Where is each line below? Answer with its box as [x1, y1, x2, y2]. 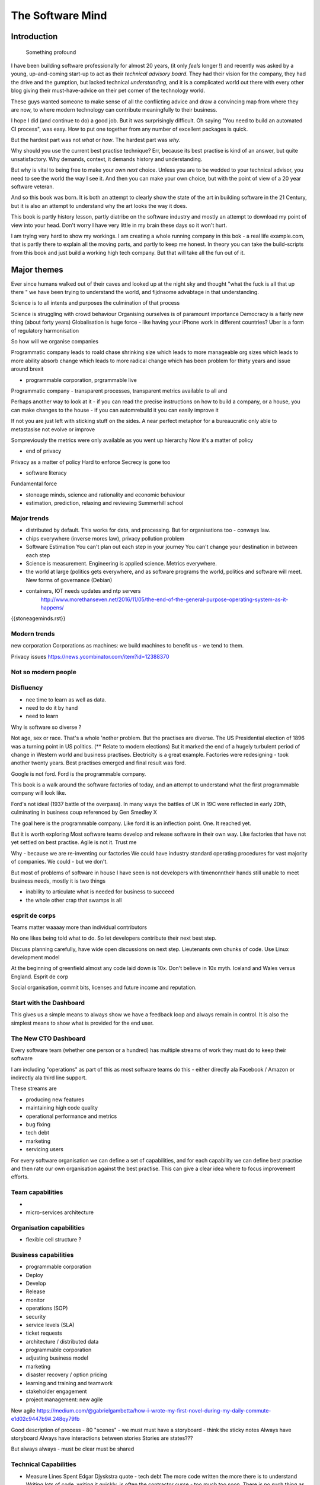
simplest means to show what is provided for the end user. [11, 1019, 154, 1026]
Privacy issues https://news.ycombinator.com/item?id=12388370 [11, 653, 169, 660]
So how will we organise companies [11, 338, 99, 345]
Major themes [11, 264, 63, 274]
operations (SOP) [25, 1304, 68, 1312]
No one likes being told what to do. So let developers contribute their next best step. [11, 934, 217, 941]
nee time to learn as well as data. [25, 696, 107, 703]
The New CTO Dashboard [11, 1034, 86, 1042]
